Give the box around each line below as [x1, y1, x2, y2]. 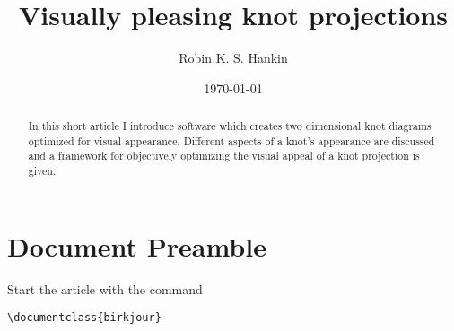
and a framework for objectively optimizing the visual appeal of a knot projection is [28, 148, 420, 163]
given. [28, 163, 57, 179]
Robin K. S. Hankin [179, 48, 288, 67]
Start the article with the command [7, 279, 203, 298]
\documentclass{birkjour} [7, 311, 162, 325]
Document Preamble [7, 227, 266, 264]
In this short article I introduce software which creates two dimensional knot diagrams [28, 118, 432, 134]
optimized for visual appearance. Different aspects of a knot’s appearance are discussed [28, 133, 435, 148]
